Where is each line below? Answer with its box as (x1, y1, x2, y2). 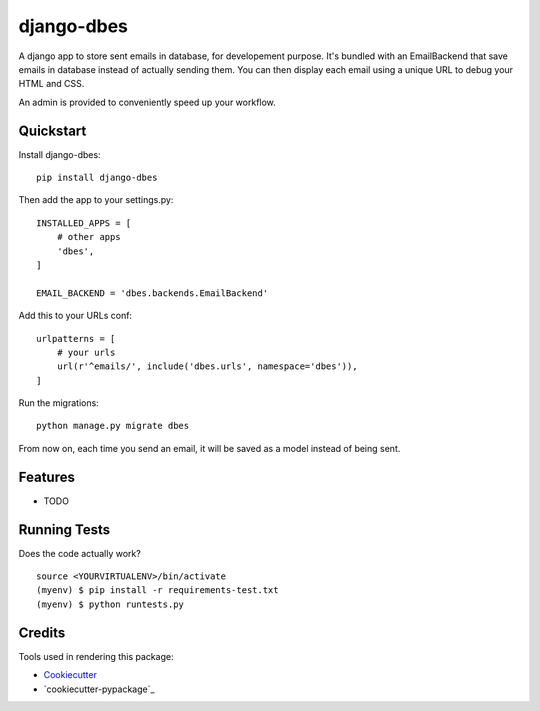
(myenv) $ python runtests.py (36, 598, 185, 610)
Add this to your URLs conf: (18, 310, 133, 322)
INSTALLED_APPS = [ (36, 217, 132, 229)
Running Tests (18, 521, 110, 538)
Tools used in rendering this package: (18, 650, 174, 662)
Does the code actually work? (18, 547, 142, 559)
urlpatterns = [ (36, 333, 116, 344)
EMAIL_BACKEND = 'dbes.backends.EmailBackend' (36, 287, 269, 299)
